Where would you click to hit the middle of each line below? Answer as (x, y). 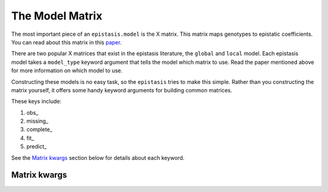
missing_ (37, 121)
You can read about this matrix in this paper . (67, 42)
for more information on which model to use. (67, 70)
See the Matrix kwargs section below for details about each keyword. (98, 157)
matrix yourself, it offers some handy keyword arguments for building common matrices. (122, 90)
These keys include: (36, 101)
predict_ (36, 146)
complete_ (39, 129)
